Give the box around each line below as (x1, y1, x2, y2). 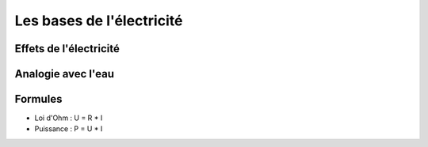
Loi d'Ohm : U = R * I (34, 113, 103, 122)
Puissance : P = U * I (34, 124, 103, 134)
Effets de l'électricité (14, 42, 120, 55)
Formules (14, 92, 63, 106)
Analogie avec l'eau (14, 67, 115, 81)
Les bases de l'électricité (14, 12, 183, 29)
